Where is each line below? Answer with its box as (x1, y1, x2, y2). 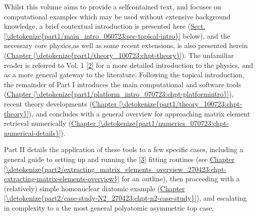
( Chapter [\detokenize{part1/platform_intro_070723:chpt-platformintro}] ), (4, 89, 234, 99)
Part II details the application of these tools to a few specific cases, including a (4, 144, 243, 155)
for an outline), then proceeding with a (121, 173, 240, 184)
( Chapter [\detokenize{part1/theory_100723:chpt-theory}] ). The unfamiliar (4, 50, 234, 60)
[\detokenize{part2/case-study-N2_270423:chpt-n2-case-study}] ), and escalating (4, 193, 247, 203)
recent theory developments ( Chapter (4, 98, 117, 108)
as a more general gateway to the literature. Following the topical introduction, (4, 69, 245, 80)
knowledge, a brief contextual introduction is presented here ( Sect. (4, 21, 206, 31)
